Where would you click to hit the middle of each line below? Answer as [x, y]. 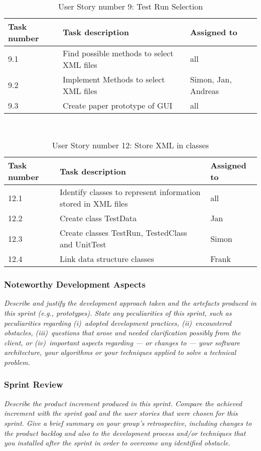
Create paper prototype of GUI [117, 105]
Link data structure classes [107, 259]
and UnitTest [83, 244]
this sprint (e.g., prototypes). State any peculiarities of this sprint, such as [118, 313]
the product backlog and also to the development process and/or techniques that [125, 433]
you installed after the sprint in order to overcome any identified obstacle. [117, 443]
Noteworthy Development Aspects [75, 284]
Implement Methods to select [114, 79]
